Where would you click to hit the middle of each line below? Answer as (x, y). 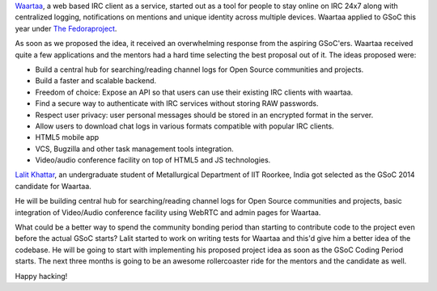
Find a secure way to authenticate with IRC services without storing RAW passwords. (177, 103)
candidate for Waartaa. (53, 186)
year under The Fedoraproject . (66, 28)
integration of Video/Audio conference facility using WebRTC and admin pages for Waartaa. (168, 212)
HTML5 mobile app (67, 137)
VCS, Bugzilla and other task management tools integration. (134, 149)
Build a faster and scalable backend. (96, 81)
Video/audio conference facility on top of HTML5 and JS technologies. (153, 160)
